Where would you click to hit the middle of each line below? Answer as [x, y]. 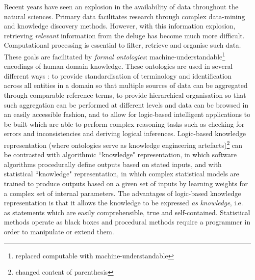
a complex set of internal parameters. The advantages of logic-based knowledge [123, 193]
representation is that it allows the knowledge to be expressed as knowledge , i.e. [124, 203]
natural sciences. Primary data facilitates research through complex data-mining [125, 16]
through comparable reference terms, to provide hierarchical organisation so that [125, 95]
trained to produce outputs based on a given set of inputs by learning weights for [126, 183]
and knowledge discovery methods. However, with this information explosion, [120, 26]
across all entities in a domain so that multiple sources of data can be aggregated [126, 85]
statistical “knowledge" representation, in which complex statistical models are [122, 174]
